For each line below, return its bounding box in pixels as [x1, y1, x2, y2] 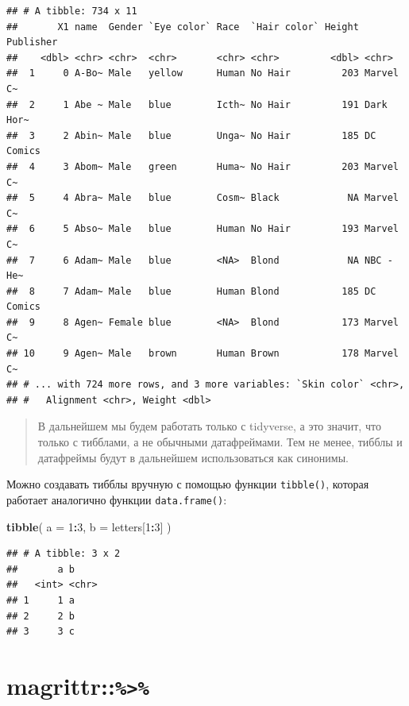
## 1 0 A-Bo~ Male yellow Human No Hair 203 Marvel [6, 68, 399, 79]
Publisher [6, 37, 58, 48]
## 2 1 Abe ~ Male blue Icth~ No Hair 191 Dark [6, 98, 388, 110]
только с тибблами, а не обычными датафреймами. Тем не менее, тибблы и [37, 434, 403, 450]
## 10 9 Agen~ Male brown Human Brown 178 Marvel [6, 348, 399, 360]
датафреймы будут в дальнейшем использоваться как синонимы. [37, 449, 349, 465]
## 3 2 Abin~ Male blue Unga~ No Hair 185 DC [6, 129, 376, 141]
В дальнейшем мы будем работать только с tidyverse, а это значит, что [37, 418, 381, 434]
